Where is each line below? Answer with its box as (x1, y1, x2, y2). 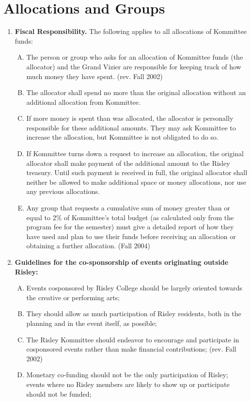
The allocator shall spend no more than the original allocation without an (26, 87, 246, 97)
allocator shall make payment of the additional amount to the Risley (26, 158, 230, 168)
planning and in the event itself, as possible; (26, 318, 157, 328)
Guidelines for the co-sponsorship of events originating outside (15, 257, 229, 267)
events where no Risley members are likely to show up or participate (26, 379, 230, 389)
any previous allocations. (26, 186, 100, 196)
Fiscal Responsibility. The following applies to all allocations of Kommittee (15, 26, 247, 36)
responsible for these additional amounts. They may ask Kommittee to (26, 122, 236, 132)
